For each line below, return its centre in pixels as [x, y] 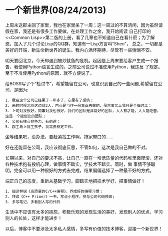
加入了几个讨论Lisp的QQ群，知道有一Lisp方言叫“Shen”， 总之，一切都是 [88, 43]
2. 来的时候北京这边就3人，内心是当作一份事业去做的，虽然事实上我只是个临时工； [78, 105]
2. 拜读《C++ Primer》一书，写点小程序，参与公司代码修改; [60, 197]
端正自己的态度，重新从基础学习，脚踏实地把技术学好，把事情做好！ [75, 181]
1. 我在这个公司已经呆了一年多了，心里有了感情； [49, 100]
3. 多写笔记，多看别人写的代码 [33, 202]
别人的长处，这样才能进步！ [34, 218]
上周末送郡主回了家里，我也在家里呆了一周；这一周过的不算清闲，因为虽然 [82, 25]
